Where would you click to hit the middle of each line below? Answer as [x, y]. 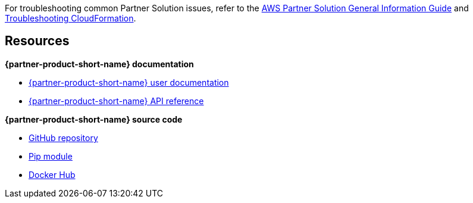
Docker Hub [52, 174]
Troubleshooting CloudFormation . [71, 18]
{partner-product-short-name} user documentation [129, 82]
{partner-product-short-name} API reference [116, 101]
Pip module [51, 156]
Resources [37, 41]
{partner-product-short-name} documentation [99, 64]
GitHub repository [63, 138]
